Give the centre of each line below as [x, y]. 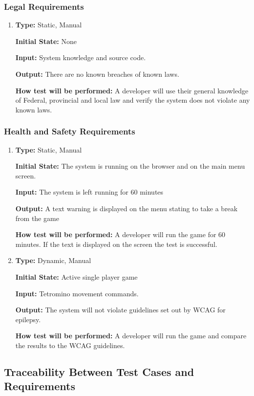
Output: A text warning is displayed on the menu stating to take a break [127, 208]
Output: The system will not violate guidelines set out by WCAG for [120, 310]
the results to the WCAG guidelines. [70, 345]
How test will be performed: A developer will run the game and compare [131, 336]
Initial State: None [46, 41]
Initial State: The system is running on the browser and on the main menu [130, 166]
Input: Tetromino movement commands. [77, 293]
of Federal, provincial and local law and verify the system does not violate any [133, 100]
